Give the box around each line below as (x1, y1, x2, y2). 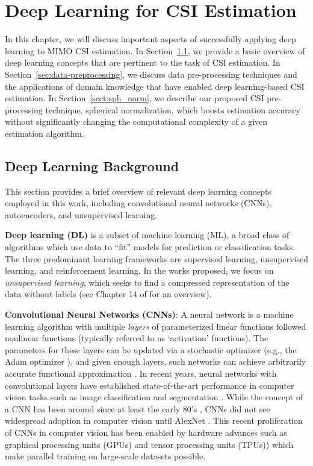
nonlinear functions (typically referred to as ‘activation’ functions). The (5, 332, 268, 344)
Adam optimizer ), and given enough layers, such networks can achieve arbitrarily (5, 355, 306, 368)
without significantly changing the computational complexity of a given (5, 115, 268, 128)
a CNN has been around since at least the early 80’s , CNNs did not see (5, 402, 270, 415)
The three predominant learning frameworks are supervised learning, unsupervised (5, 252, 308, 265)
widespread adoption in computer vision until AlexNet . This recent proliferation (5, 414, 303, 427)
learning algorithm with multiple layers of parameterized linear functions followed (5, 320, 306, 332)
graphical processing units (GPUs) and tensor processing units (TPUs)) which (5, 438, 294, 450)
